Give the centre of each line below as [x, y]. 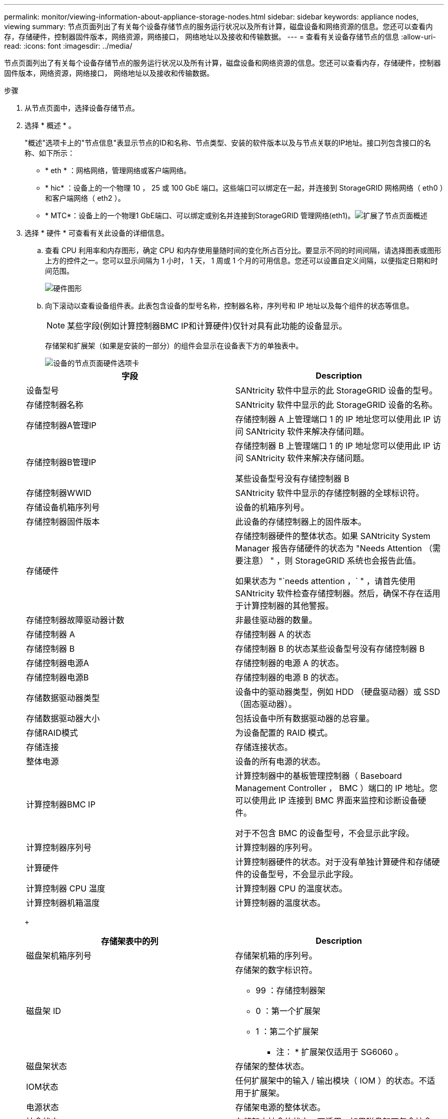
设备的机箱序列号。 [272, 507]
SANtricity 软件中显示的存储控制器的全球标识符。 [330, 493]
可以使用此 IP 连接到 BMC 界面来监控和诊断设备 [327, 800]
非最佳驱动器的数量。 [276, 620]
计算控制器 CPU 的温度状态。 [291, 888]
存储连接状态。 [264, 747]
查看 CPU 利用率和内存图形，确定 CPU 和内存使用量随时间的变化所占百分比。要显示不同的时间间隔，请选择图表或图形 [243, 250]
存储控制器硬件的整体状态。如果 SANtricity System [333, 536]
